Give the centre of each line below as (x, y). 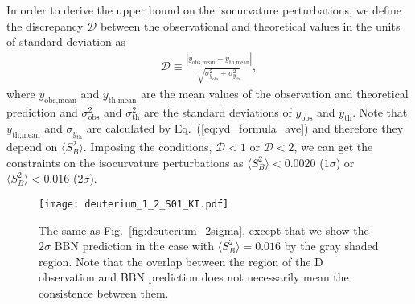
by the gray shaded (331, 246)
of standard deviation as (66, 41)
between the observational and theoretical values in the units (250, 25)
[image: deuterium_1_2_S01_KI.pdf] (134, 204)
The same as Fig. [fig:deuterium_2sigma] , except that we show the (204, 230)
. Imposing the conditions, (148, 147)
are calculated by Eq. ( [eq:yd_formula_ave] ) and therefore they (245, 128)
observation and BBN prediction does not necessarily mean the (194, 277)
